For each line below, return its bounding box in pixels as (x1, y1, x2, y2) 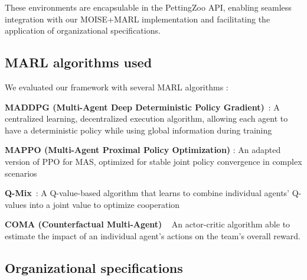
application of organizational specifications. (5, 24, 161, 37)
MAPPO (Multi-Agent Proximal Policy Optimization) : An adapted (5, 144, 281, 156)
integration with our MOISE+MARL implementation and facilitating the (5, 12, 270, 25)
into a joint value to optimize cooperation (29, 198, 180, 210)
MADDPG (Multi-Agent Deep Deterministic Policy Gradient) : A (5, 100, 280, 113)
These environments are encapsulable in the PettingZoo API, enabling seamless (5, 1, 292, 13)
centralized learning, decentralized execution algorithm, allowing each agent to (5, 112, 288, 125)
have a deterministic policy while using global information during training (5, 123, 272, 136)
